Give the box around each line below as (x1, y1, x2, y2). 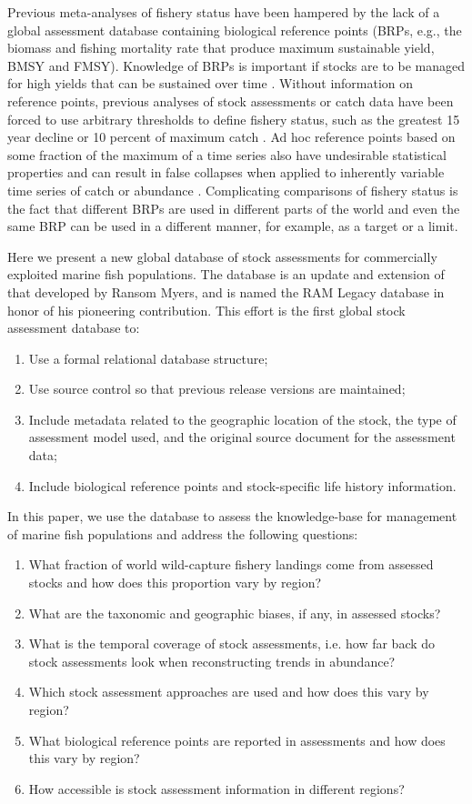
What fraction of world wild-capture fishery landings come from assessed (28, 555, 434, 574)
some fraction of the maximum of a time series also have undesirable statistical (7, 145, 447, 164)
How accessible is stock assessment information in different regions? (28, 779, 405, 798)
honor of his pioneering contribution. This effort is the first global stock (7, 300, 406, 319)
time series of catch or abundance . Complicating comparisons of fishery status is (7, 180, 458, 199)
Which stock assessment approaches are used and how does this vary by (28, 682, 429, 701)
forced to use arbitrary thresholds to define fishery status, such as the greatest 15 (7, 109, 460, 128)
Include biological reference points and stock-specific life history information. (28, 476, 457, 495)
